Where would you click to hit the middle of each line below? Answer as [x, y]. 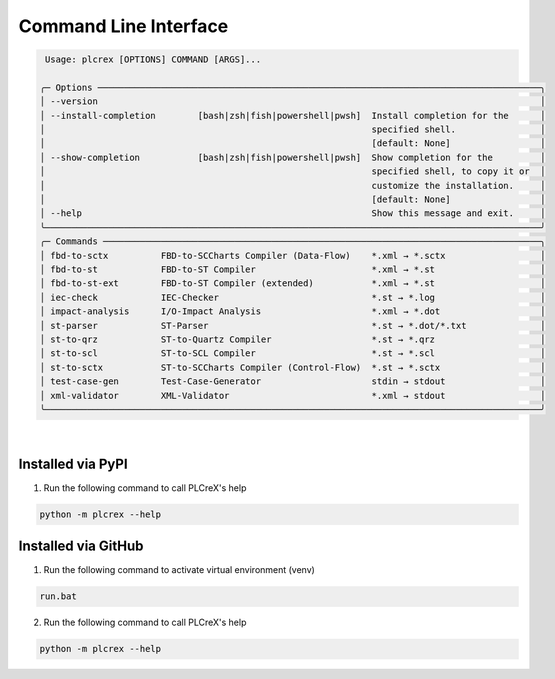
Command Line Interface [123, 26]
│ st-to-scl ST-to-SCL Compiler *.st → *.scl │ [292, 353]
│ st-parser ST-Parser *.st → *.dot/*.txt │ [292, 325]
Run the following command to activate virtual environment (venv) [179, 570]
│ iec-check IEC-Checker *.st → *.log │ [292, 297]
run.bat [58, 596]
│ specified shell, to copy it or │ [292, 171]
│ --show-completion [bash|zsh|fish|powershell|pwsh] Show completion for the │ [292, 157]
